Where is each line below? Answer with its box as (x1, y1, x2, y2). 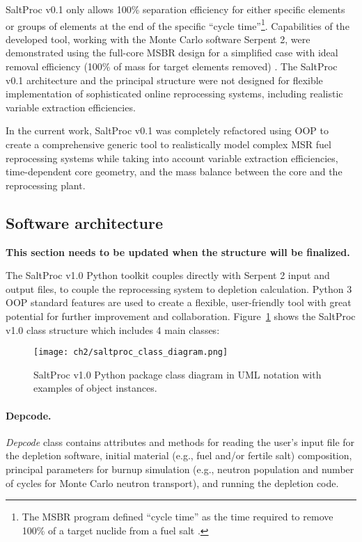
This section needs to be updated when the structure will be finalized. (6, 244, 350, 259)
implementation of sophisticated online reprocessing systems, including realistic (6, 86, 343, 101)
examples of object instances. (33, 381, 157, 395)
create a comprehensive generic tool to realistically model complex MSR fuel (6, 137, 331, 151)
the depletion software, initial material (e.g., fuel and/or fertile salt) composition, (6, 448, 352, 463)
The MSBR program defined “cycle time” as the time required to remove (22, 509, 333, 524)
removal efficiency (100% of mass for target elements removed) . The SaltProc (6, 59, 338, 74)
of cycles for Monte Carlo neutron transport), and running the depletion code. (6, 475, 339, 490)
